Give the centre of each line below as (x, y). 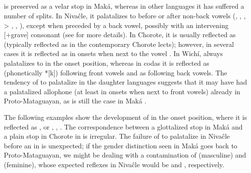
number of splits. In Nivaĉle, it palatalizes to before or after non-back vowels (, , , (125, 15)
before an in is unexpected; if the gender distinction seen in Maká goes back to (121, 145)
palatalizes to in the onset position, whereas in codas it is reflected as (107, 63)
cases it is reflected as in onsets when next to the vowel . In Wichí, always (113, 53)
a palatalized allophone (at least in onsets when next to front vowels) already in (122, 91)
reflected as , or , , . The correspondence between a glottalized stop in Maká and (123, 126)
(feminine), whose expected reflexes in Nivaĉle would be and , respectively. (114, 164)
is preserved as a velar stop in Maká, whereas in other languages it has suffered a (124, 6)
